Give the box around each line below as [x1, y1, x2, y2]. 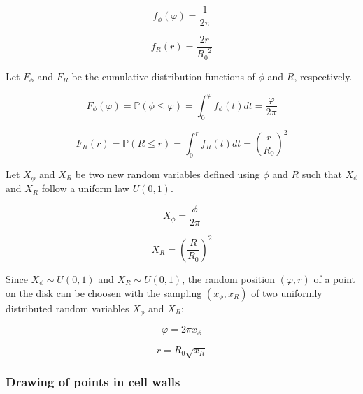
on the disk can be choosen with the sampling [6, 286, 202, 300]
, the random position [182, 271, 275, 286]
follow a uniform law [41, 181, 129, 196]
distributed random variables [6, 301, 129, 316]
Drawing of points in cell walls [6, 373, 180, 391]
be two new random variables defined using [75, 166, 260, 181]
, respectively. [294, 68, 353, 83]
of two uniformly [251, 286, 322, 300]
